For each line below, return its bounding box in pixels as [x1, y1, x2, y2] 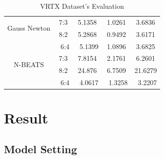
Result [4, 108, 48, 128]
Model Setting [4, 141, 77, 156]
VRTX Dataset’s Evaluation [40, 1, 124, 11]
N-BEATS [14, 59, 44, 69]
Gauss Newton [7, 23, 51, 33]
